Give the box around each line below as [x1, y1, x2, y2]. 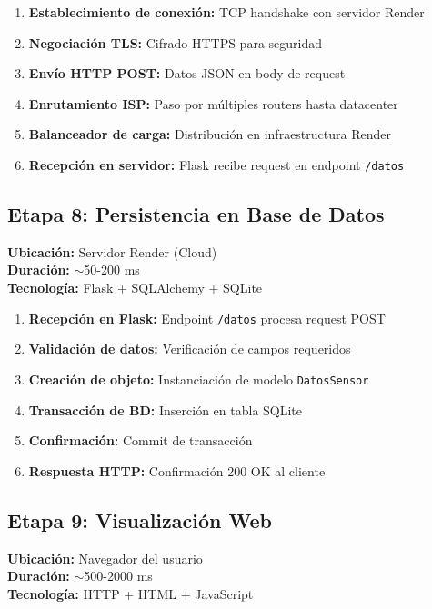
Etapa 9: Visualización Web [7, 505, 272, 534]
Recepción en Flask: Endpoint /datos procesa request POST [28, 308, 386, 327]
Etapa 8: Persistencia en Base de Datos [7, 200, 385, 228]
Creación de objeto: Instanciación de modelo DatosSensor [28, 369, 369, 388]
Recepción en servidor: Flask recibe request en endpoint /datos [28, 155, 405, 174]
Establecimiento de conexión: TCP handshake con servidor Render [28, 3, 425, 21]
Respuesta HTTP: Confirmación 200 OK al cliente [28, 461, 326, 480]
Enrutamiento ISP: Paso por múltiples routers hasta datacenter [28, 94, 398, 113]
